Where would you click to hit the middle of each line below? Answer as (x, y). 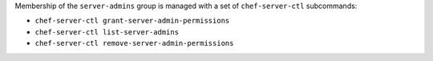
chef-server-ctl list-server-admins (107, 32)
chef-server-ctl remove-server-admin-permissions (134, 43)
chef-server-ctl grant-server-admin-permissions (132, 21)
